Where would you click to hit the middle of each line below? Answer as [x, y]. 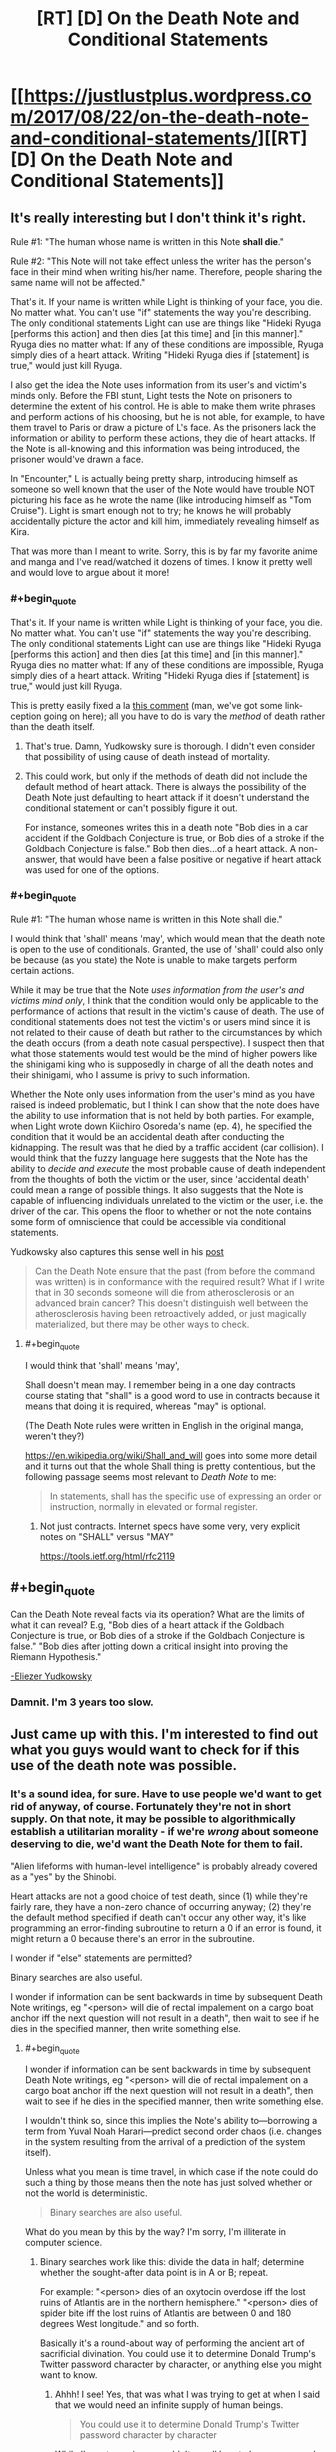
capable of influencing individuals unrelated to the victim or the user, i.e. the [167, 1201]
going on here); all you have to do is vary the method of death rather [184, 716]
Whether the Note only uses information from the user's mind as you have [162, 1094]
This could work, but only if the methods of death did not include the [166, 776]
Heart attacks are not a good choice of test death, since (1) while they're [159, 1896]
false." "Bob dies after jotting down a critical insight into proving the [149, 1646]
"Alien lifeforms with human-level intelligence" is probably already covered [164, 1866]
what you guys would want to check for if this [155, 1750]
